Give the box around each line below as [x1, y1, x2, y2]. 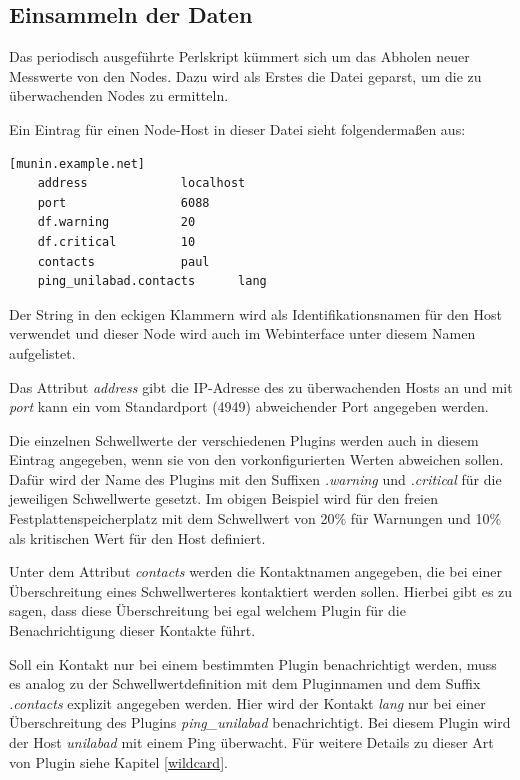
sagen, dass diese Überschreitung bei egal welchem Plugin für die [9, 600, 406, 621]
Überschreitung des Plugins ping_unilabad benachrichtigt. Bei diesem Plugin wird [9, 712, 511, 733]
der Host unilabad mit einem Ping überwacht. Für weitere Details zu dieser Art [9, 732, 494, 753]
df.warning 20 [37, 215, 196, 230]
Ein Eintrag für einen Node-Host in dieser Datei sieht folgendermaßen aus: [9, 118, 466, 139]
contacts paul [37, 254, 210, 269]
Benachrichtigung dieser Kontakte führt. [9, 620, 256, 641]
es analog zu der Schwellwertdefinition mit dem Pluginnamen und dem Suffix [9, 673, 481, 694]
